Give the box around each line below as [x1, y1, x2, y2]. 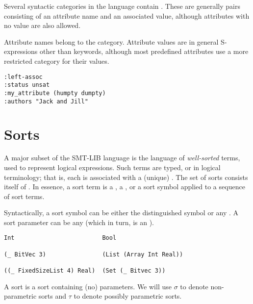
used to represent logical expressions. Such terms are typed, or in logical [4, 162, 221, 172]
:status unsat [4, 81, 50, 89]
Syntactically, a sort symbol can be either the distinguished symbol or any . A [4, 207, 239, 218]
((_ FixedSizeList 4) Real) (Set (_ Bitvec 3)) [4, 267, 166, 275]
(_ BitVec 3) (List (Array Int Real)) [4, 251, 183, 258]
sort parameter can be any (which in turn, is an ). [4, 217, 154, 227]
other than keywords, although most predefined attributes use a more [39, 46, 249, 56]
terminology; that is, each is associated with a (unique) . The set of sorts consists [4, 172, 248, 182]
